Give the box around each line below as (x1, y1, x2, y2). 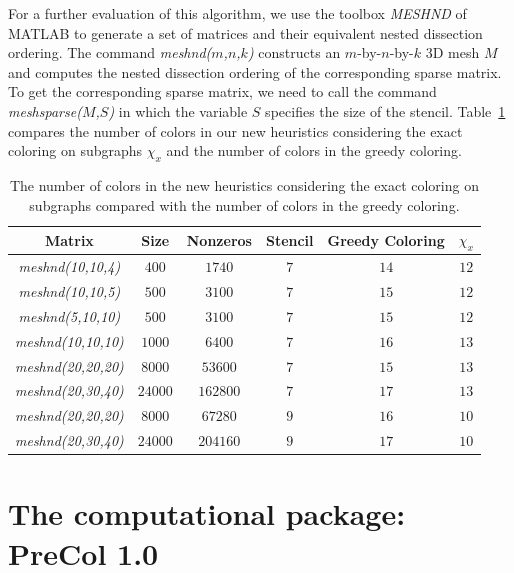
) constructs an (247, 42, 341, 63)
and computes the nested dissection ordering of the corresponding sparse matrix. (8, 61, 502, 82)
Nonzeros (186, 229, 252, 250)
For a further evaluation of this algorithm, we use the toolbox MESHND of (8, 3, 467, 23)
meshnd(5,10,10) (18, 305, 121, 326)
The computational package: (8, 493, 406, 534)
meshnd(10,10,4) (18, 256, 121, 277)
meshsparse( (8, 100, 82, 121)
